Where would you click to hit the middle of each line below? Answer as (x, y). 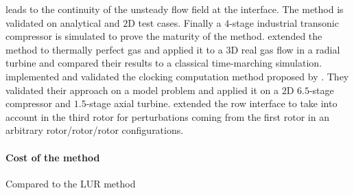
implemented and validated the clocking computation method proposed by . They (177, 76)
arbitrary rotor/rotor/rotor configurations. (95, 130)
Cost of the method (53, 157)
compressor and (38, 103)
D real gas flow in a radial (285, 49)
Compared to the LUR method (71, 183)
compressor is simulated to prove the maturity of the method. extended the (164, 36)
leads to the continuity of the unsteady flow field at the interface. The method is (175, 9)
